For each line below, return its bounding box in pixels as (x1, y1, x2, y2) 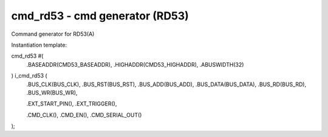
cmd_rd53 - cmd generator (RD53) (11, 9, 190, 22)
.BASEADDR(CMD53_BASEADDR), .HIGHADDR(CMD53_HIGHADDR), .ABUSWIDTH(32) (26, 61, 244, 68)
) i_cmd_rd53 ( (11, 72, 48, 79)
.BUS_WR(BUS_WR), (26, 89, 78, 96)
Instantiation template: (11, 41, 67, 48)
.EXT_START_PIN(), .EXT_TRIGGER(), (26, 100, 117, 107)
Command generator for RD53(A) (11, 30, 95, 38)
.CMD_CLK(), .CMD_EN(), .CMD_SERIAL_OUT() (26, 111, 142, 118)
